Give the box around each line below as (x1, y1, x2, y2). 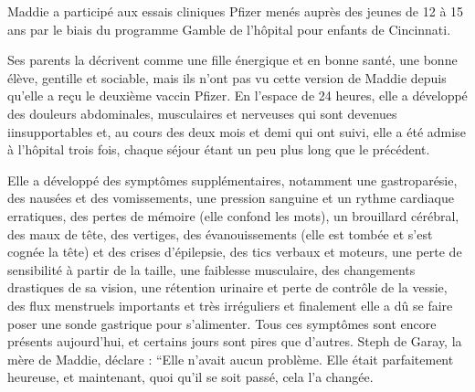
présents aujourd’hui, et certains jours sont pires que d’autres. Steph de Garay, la (7, 332, 462, 351)
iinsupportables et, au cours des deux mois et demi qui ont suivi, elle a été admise (7, 122, 466, 141)
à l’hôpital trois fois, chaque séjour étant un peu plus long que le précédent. (7, 140, 430, 159)
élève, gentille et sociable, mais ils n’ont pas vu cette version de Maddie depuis (7, 68, 447, 87)
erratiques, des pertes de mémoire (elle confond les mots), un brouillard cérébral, (7, 206, 459, 225)
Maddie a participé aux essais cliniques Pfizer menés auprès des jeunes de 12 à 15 (7, 2, 464, 20)
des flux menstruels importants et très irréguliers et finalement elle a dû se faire (7, 295, 453, 314)
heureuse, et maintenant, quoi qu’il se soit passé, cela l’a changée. (7, 367, 374, 387)
